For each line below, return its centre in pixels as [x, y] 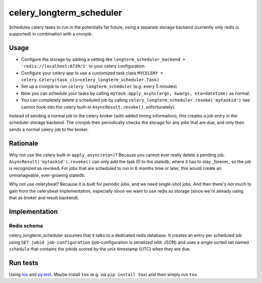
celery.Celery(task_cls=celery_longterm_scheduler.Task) [90, 80]
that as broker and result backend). [44, 198]
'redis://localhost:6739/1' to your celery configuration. [83, 66]
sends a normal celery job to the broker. [49, 129]
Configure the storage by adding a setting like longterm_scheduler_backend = [103, 59]
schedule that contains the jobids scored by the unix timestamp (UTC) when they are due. [100, 249]
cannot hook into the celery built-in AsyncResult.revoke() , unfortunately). [98, 107]
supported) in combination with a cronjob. [51, 33]
